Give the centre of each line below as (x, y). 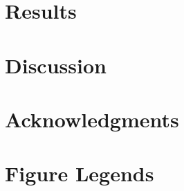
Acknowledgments (92, 119)
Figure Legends (80, 173)
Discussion (56, 65)
